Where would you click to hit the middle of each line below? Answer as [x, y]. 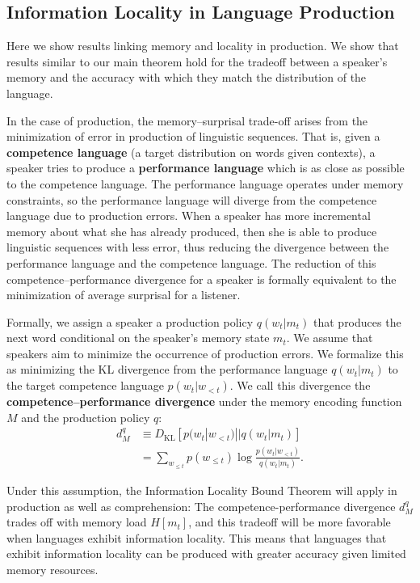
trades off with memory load [77, 522]
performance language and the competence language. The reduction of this [191, 262]
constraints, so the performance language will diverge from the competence [192, 199]
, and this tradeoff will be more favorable [290, 522]
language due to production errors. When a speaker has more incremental [189, 215]
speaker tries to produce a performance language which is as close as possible [206, 168]
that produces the [357, 321]
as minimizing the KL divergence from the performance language [167, 369]
